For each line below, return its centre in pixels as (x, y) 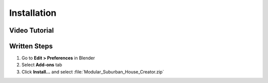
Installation (33, 13)
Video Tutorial (32, 30)
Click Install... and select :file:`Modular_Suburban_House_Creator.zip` (93, 72)
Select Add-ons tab (42, 65)
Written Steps (31, 46)
